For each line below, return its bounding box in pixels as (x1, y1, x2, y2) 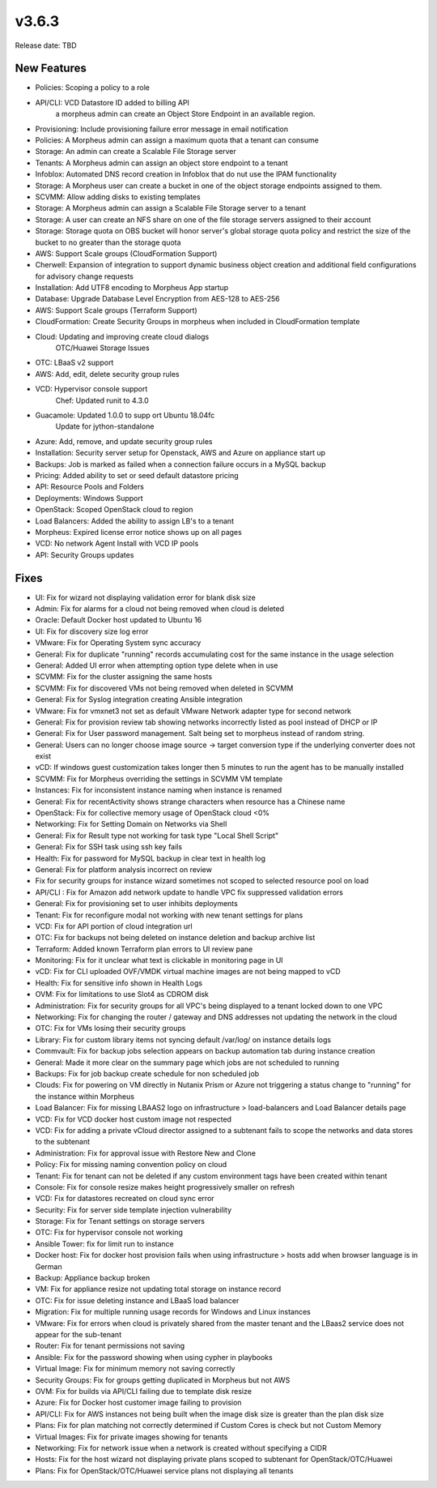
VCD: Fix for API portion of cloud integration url (35, 921, 193, 931)
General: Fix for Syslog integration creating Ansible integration (35, 695, 243, 704)
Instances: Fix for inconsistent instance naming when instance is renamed (35, 785, 282, 795)
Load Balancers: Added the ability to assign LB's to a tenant (35, 515, 235, 526)
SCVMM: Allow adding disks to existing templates (35, 191, 202, 202)
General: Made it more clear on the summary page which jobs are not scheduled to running (35, 1058, 340, 1067)
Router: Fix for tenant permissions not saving (35, 1341, 185, 1351)
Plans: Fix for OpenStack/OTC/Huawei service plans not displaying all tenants (35, 1465, 295, 1475)
